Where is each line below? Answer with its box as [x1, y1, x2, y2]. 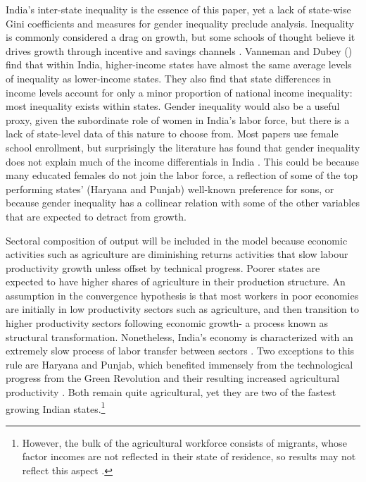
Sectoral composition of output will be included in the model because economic [6, 233, 348, 247]
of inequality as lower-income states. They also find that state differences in [6, 70, 332, 85]
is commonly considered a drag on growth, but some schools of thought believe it [6, 30, 355, 44]
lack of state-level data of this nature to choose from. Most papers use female [6, 126, 339, 141]
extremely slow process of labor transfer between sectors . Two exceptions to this [6, 343, 355, 358]
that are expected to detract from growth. [6, 209, 187, 223]
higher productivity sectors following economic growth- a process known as [6, 316, 328, 330]
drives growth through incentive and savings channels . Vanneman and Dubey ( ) [6, 43, 353, 58]
